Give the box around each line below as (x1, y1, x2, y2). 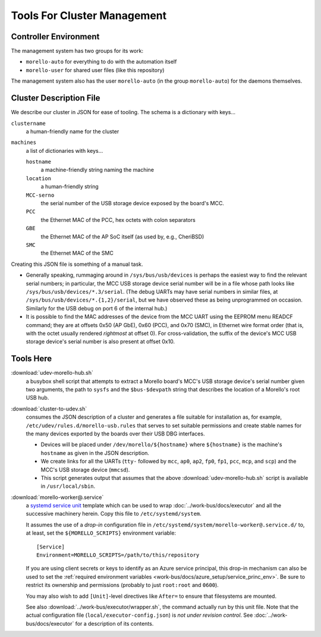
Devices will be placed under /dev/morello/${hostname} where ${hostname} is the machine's (40, 441, 282, 448)
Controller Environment (11, 32, 100, 42)
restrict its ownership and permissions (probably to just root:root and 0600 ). (26, 582, 219, 589)
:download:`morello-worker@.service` (11, 494, 104, 501)
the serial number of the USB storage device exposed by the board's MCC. (40, 200, 224, 207)
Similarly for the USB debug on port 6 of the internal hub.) (26, 305, 168, 312)
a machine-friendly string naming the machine (40, 167, 155, 174)
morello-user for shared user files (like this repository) (26, 66, 165, 74)
